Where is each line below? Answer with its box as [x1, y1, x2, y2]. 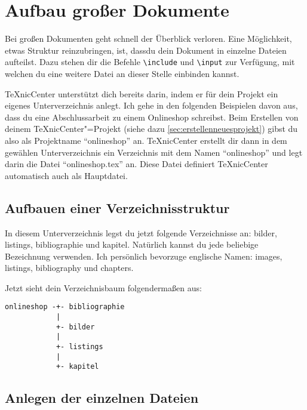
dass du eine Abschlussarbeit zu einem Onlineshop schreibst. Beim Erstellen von [5, 110, 299, 123]
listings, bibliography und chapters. [5, 261, 134, 274]
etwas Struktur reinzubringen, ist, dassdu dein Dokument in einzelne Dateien [5, 44, 287, 56]
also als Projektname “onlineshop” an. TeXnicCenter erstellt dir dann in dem [5, 134, 287, 146]
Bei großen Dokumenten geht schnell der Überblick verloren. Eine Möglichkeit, [5, 32, 292, 45]
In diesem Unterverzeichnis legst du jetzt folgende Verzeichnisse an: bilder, [5, 226, 277, 239]
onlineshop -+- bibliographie [5, 303, 125, 312]
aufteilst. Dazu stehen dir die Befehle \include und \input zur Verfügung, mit [5, 56, 295, 68]
